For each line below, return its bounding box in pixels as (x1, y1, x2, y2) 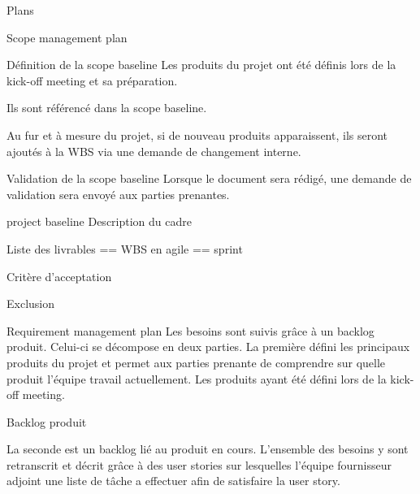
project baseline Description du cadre (6, 213, 192, 230)
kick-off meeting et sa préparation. (6, 71, 178, 89)
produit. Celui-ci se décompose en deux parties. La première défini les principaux (6, 338, 410, 355)
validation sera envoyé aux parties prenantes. (6, 185, 230, 202)
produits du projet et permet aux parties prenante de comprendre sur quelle (6, 353, 386, 370)
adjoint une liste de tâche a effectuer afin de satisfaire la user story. (6, 472, 340, 489)
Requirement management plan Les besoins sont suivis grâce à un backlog (6, 322, 375, 339)
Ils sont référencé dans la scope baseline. (6, 99, 207, 116)
